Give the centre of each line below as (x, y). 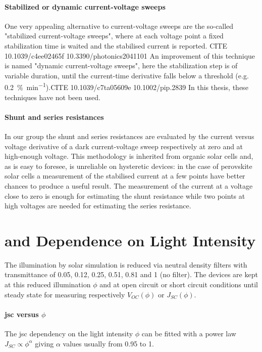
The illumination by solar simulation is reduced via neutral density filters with (126, 264)
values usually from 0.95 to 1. (108, 343)
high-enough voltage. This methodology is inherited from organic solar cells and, (129, 156)
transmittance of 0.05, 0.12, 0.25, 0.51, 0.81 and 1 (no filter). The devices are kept (131, 274)
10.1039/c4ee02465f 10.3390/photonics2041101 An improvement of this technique (130, 55)
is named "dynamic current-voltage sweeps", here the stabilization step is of (121, 65)
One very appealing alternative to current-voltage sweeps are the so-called (119, 26)
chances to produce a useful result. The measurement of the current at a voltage (129, 185)
